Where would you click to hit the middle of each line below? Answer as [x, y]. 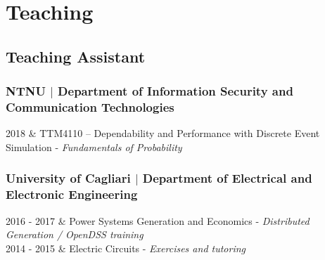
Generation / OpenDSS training [75, 234]
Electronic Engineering [72, 194]
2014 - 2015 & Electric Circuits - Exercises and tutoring [126, 248]
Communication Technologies [90, 107]
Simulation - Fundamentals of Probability [94, 147]
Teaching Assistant [76, 56]
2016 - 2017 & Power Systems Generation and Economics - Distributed [158, 220]
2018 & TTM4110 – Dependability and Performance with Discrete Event [163, 133]
